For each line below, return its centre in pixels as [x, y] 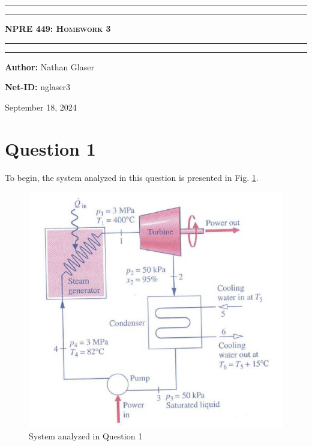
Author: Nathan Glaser [49, 66]
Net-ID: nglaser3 [38, 87]
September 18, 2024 [41, 107]
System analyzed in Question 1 [86, 435]
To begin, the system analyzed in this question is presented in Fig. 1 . [132, 177]
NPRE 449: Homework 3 [58, 28]
